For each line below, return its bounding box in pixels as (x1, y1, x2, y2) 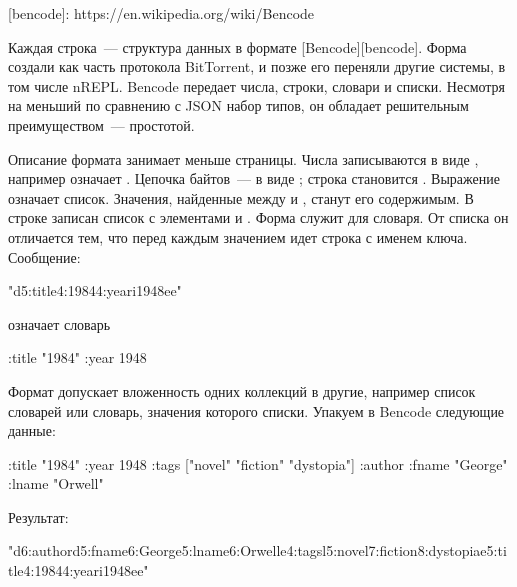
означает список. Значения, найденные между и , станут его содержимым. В (8, 187, 474, 208)
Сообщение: (8, 246, 81, 267)
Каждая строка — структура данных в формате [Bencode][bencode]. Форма (8, 36, 467, 57)
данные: (8, 420, 56, 441)
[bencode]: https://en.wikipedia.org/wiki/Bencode (8, 3, 315, 23)
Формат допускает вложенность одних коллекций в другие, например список (8, 380, 476, 401)
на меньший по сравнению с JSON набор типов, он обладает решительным (8, 95, 469, 116)
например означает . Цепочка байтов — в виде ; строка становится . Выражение (8, 168, 500, 189)
